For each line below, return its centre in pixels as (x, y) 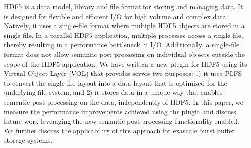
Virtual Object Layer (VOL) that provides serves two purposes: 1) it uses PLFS (123, 73)
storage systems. (28, 140)
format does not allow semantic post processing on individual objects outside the (124, 54)
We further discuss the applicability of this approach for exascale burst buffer (119, 130)
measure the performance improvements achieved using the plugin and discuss (120, 111)
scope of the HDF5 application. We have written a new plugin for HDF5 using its (125, 64)
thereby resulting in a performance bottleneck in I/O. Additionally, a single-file (122, 45)
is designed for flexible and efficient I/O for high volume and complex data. (116, 16)
